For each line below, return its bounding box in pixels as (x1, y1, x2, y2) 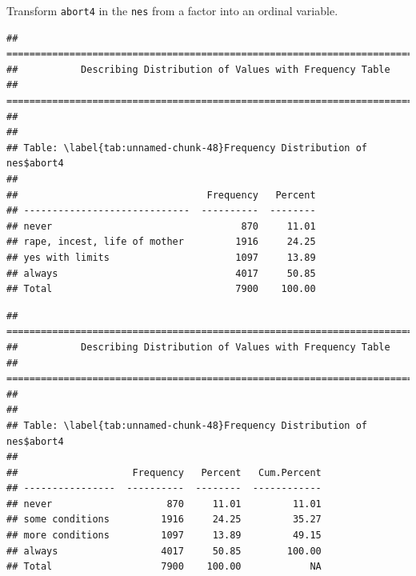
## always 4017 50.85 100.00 (6, 545, 322, 557)
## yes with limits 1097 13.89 (6, 251, 316, 263)
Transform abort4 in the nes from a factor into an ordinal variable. (6, 2, 338, 18)
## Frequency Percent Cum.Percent (6, 466, 322, 478)
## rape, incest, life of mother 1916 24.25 (6, 236, 316, 248)
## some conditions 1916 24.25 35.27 (6, 514, 322, 526)
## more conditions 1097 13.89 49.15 (6, 530, 322, 542)
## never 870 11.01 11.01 (6, 498, 322, 510)
